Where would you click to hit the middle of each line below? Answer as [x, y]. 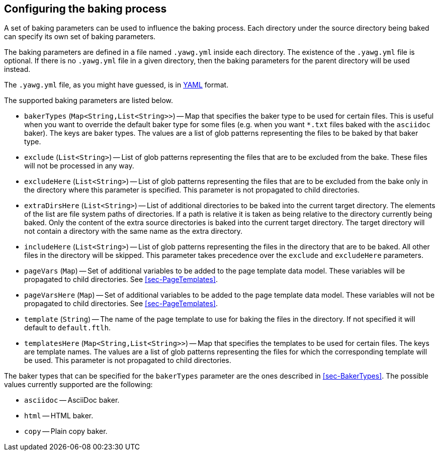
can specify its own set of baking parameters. [80, 37]
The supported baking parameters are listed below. [89, 101]
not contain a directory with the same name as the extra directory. [134, 231]
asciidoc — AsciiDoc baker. [72, 400]
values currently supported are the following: [78, 385]
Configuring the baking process [85, 9]
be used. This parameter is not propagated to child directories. [128, 360]
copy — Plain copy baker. [66, 431]
